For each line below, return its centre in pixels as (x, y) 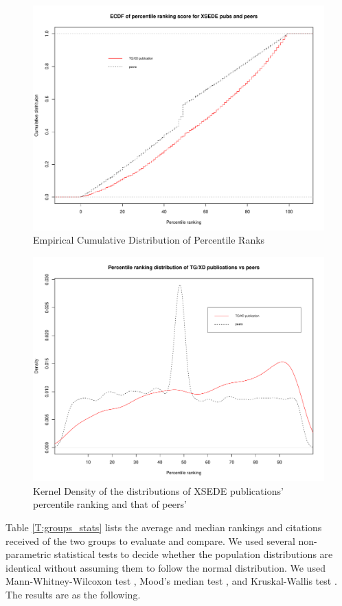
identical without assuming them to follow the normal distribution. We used (166, 567)
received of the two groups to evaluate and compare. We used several (150, 540)
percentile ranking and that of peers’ (110, 504)
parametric (28, 554)
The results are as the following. (73, 594)
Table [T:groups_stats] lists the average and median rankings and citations (164, 527)
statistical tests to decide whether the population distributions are (193, 554)
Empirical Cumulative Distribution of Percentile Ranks (149, 240)
